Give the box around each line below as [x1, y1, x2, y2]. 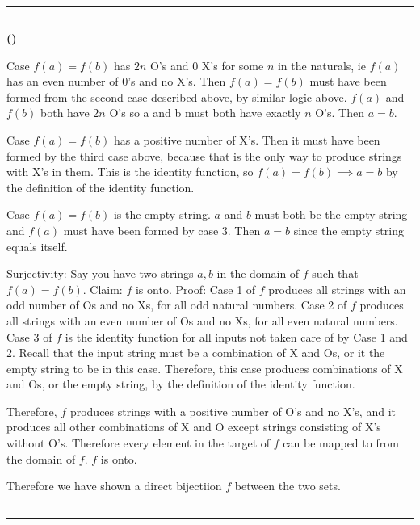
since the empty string [293, 221, 404, 238]
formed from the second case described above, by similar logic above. [6, 88, 347, 105]
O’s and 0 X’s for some [149, 57, 264, 73]
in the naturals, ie [277, 57, 366, 73]
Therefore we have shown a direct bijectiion [6, 477, 222, 494]
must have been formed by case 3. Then [63, 221, 261, 238]
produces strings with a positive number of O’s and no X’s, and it [69, 402, 396, 419]
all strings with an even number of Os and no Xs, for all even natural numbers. [6, 312, 398, 329]
